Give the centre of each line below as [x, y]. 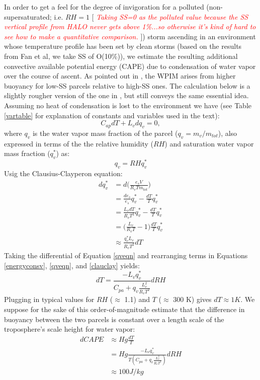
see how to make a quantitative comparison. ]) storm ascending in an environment [130, 36]
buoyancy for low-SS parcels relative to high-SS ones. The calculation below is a [127, 85]
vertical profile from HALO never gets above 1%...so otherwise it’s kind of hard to [130, 26]
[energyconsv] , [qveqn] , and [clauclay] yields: [72, 265]
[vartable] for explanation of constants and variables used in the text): [112, 115]
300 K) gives [192, 299]
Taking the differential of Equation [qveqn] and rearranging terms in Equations [126, 255]
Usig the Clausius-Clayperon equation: [63, 173]
